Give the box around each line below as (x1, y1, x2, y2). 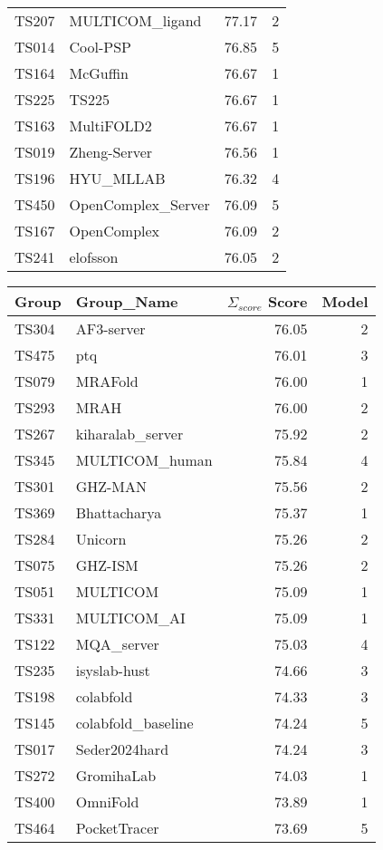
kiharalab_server (75, 423, 184, 444)
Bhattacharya (75, 502, 162, 523)
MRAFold (75, 371, 139, 391)
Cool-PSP (69, 36, 131, 57)
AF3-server (75, 318, 146, 339)
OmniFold (75, 791, 139, 812)
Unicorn (75, 528, 127, 549)
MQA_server (75, 633, 159, 654)
